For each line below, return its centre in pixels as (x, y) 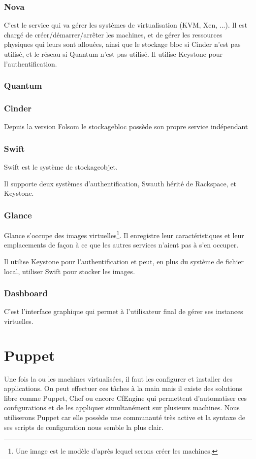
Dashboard (26, 293)
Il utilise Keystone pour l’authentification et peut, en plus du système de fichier (124, 261)
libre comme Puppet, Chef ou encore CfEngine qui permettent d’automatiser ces (126, 398)
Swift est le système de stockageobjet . (61, 167)
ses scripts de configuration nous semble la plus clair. (84, 427)
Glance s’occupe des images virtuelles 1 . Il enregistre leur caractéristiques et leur (124, 234)
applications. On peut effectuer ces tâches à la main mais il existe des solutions (123, 388)
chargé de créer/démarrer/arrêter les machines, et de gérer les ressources (113, 34)
